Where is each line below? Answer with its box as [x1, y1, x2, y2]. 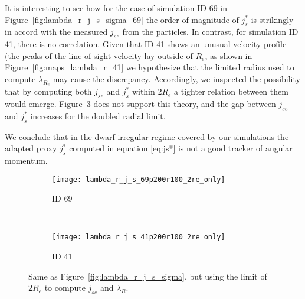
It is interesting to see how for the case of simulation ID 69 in [5, 2, 228, 14]
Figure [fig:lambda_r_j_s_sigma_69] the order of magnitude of [5, 13, 239, 25]
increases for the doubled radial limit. [30, 109, 166, 122]
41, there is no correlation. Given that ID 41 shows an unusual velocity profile [5, 38, 287, 50]
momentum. [5, 154, 48, 166]
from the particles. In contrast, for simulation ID [122, 25, 299, 38]
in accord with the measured [5, 25, 108, 38]
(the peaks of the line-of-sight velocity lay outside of [5, 49, 193, 61]
